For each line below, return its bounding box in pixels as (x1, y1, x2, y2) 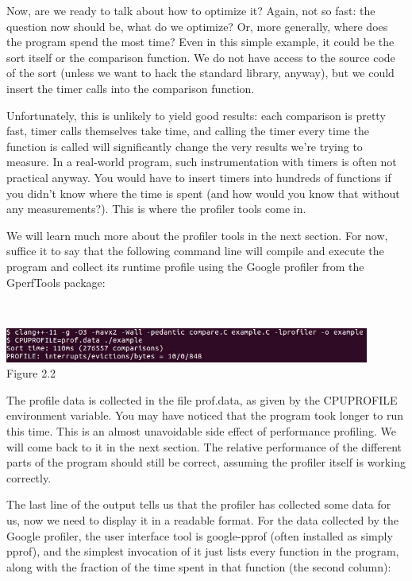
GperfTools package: (6, 273, 106, 290)
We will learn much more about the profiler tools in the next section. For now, (6, 227, 388, 243)
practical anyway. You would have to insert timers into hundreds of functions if (6, 168, 391, 185)
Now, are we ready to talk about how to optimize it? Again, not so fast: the (6, 2, 375, 18)
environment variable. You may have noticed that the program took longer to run (6, 407, 403, 424)
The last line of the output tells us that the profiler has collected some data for (6, 496, 391, 513)
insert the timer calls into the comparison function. (6, 79, 255, 96)
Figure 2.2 (6, 365, 56, 382)
